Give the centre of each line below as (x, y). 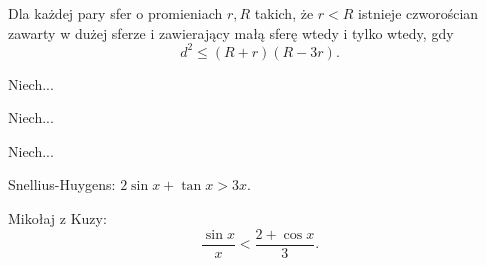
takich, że (284, 13)
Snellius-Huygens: (62, 184)
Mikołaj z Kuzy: (57, 218)
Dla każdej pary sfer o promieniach (115, 13)
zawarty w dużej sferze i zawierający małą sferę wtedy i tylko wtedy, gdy (231, 32)
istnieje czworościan (418, 13)
